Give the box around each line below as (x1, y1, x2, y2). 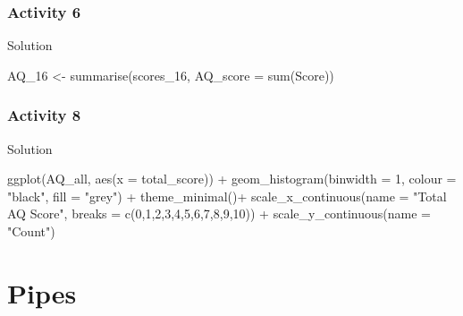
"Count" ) (7, 222, 55, 240)
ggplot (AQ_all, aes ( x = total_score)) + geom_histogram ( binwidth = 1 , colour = (7, 169, 457, 188)
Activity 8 (7, 104, 81, 126)
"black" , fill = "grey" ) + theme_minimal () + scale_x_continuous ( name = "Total (7, 186, 447, 205)
